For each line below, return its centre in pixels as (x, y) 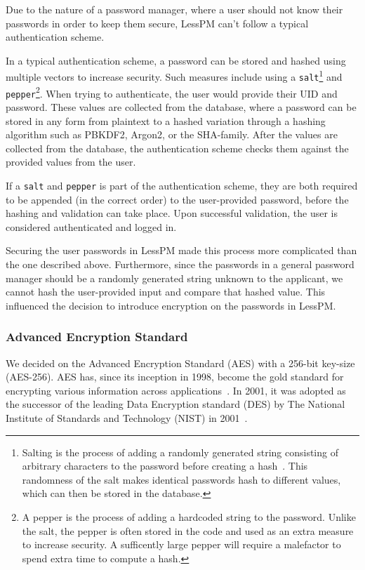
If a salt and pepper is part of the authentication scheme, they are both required (182, 185)
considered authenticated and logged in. (91, 226)
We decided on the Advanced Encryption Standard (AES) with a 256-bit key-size (180, 363)
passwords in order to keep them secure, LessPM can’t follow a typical (157, 23)
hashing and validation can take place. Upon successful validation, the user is (172, 213)
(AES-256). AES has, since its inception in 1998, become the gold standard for (175, 377)
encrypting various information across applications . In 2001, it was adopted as (176, 390)
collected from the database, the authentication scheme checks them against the (177, 148)
